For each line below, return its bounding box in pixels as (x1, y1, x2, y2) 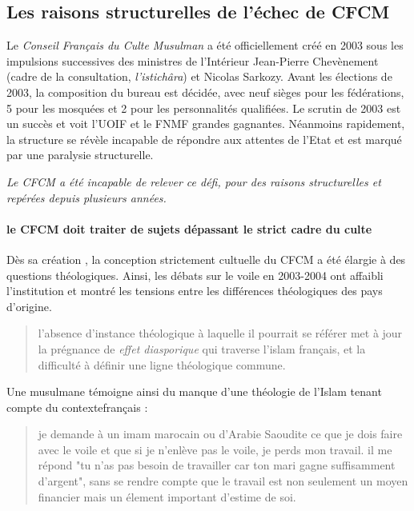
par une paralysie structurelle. (6, 146, 154, 163)
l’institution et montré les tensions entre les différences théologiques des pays (6, 282, 383, 299)
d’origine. (6, 297, 52, 314)
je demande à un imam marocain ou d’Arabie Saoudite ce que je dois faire (38, 425, 403, 442)
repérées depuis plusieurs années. (6, 189, 167, 206)
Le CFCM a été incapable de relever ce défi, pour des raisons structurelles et (6, 173, 381, 190)
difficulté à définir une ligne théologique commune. (38, 356, 286, 373)
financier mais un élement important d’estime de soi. (38, 488, 296, 505)
